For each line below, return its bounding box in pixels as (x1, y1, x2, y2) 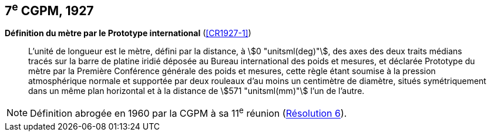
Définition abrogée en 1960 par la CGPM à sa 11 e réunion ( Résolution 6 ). (30, 106, 347, 120)
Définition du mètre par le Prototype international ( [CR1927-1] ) (5, 28, 251, 39)
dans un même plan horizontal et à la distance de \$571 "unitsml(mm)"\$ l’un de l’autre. (28, 86, 365, 96)
